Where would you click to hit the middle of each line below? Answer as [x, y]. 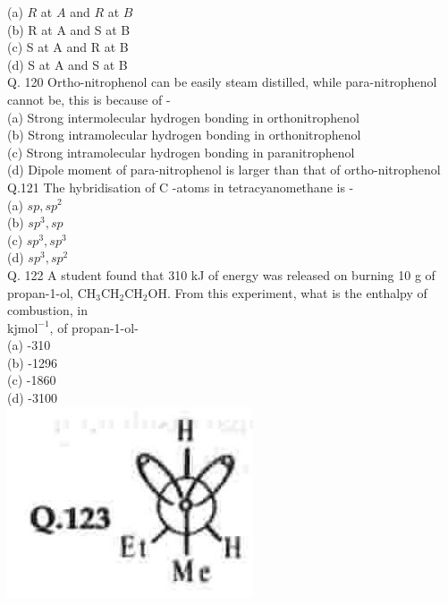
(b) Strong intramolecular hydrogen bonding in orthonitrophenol [184, 135]
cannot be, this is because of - [89, 99]
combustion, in [47, 310]
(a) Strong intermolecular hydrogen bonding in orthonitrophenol [183, 117]
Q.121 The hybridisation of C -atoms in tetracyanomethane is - [181, 187]
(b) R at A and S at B [69, 29]
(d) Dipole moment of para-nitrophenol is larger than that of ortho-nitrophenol [224, 170]
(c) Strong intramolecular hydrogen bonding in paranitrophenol [181, 152]
